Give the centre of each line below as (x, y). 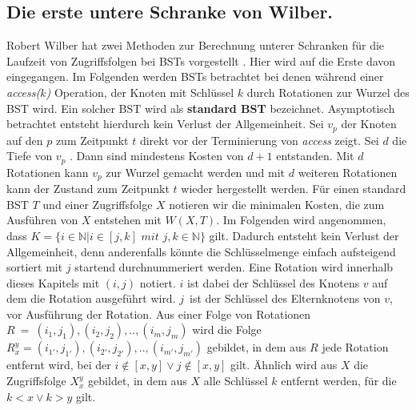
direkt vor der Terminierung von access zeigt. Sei (259, 140)
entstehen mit (128, 220)
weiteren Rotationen (348, 172)
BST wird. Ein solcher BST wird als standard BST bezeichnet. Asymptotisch (201, 108)
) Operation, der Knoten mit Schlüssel (140, 92)
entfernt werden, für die (339, 381)
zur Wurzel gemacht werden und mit (196, 172)
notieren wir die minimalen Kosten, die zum (277, 204)
